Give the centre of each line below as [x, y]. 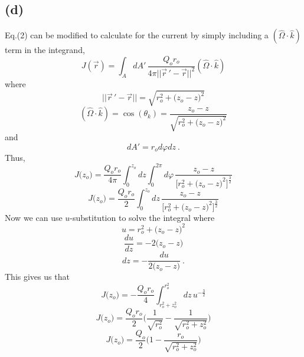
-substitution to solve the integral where [142, 217]
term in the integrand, [45, 50]
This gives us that [37, 277]
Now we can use [34, 217]
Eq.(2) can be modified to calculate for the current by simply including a [137, 35]
